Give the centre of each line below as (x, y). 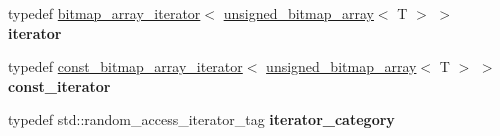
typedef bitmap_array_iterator (104, 13)
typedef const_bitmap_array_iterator (125, 66)
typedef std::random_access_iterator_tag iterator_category (201, 119)
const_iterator (59, 85)
